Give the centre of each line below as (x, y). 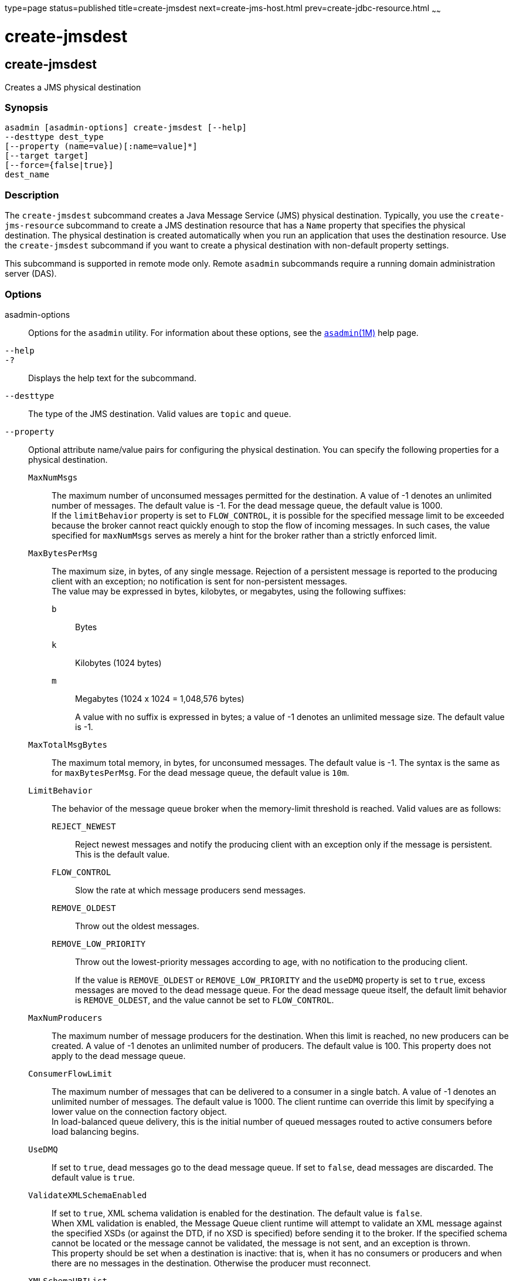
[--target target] (47, 156)
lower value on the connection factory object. (139, 1111)
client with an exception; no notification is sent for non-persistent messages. (200, 581)
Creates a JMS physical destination (73, 87)
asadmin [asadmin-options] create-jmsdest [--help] (126, 128)
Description (32, 195)
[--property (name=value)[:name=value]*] (101, 147)
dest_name (27, 175)
